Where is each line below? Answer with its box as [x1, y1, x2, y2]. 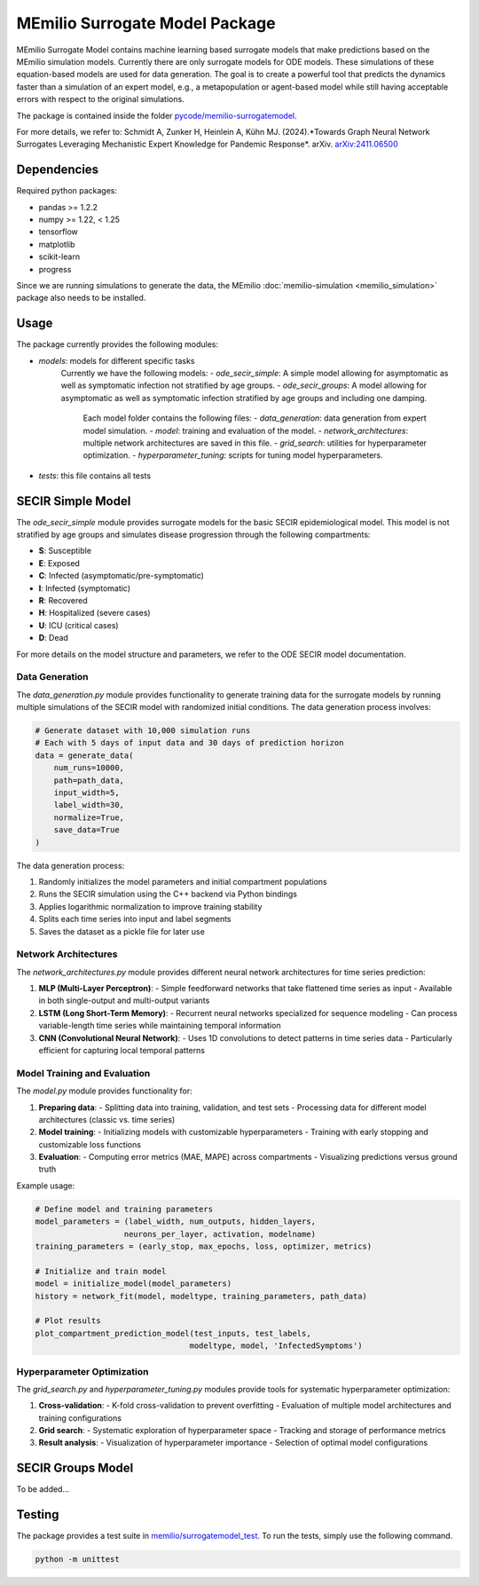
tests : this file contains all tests [38, 470, 151, 481]
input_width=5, [53, 788, 120, 798]
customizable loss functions [38, 1139, 142, 1149]
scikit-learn [38, 251, 80, 262]
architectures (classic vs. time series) [38, 1114, 176, 1124]
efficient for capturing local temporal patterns [38, 1045, 206, 1055]
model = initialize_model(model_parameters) [35, 1279, 232, 1289]
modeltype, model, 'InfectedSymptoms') [189, 1341, 363, 1351]
